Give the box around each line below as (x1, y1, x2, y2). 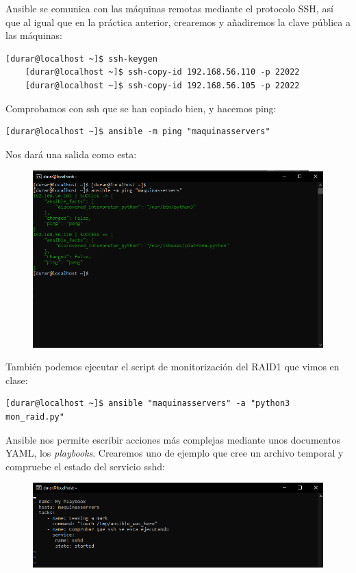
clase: (5, 372, 28, 387)
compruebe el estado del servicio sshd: (5, 459, 165, 473)
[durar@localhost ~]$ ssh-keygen (5, 53, 157, 64)
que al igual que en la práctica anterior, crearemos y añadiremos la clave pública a (5, 14, 351, 29)
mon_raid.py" (5, 412, 64, 422)
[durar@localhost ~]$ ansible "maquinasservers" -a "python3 (5, 398, 290, 409)
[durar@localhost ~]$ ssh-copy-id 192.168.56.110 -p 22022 (25, 67, 300, 77)
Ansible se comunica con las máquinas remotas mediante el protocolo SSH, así (5, 1, 333, 15)
